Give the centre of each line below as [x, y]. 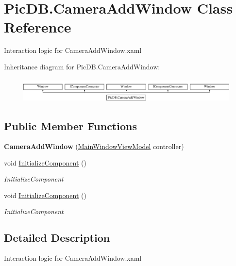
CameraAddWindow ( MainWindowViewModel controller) [94, 146]
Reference [38, 27]
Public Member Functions [70, 126]
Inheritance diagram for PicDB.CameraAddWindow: [82, 66]
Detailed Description [57, 238]
